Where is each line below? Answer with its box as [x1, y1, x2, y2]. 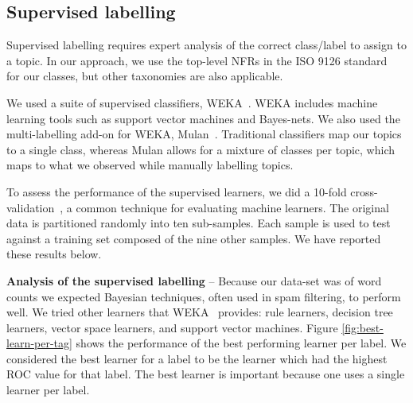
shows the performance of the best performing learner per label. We [76, 335, 407, 351]
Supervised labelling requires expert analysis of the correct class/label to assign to [6, 37, 407, 53]
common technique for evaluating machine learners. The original [76, 199, 389, 215]
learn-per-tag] [6, 335, 72, 351]
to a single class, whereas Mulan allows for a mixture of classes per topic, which [6, 141, 395, 157]
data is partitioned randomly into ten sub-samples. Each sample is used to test [6, 215, 391, 231]
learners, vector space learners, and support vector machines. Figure [6, 319, 338, 335]
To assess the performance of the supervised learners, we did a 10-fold [6, 183, 347, 200]
